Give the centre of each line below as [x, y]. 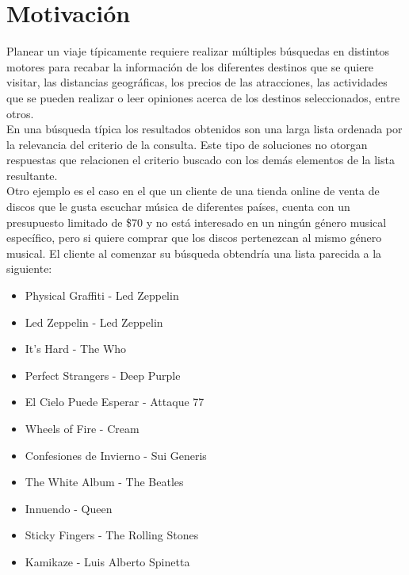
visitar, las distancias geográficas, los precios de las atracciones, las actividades [197, 82]
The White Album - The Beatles [104, 482]
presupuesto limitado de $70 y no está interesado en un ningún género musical [197, 222]
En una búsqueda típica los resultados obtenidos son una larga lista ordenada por [204, 129]
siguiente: [29, 268]
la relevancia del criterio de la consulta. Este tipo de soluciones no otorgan [187, 144]
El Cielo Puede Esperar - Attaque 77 [115, 402]
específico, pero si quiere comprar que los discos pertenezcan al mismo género [194, 238]
